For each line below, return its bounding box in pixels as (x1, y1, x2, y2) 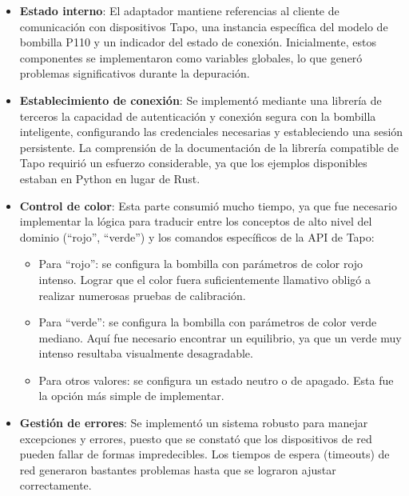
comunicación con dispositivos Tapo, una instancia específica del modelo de (19, 18, 388, 34)
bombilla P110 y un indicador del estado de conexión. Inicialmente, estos (19, 34, 376, 50)
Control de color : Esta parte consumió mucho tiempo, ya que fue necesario (19, 197, 397, 214)
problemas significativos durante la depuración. (19, 65, 250, 82)
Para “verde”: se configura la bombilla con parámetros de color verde (38, 314, 377, 330)
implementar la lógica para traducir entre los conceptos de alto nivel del (19, 213, 372, 230)
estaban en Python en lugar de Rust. (19, 170, 201, 186)
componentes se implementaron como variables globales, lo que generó (19, 49, 363, 66)
